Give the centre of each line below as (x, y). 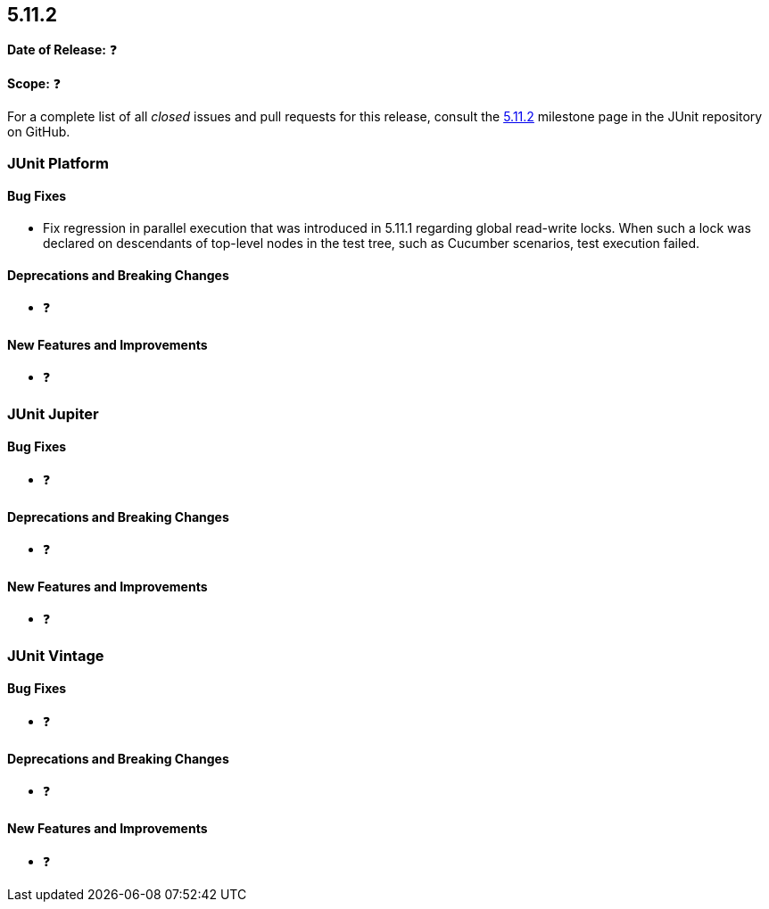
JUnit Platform (58, 163)
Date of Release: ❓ (62, 50)
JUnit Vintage (56, 655)
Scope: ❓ (34, 84)
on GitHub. (39, 132)
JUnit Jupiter (53, 413)
